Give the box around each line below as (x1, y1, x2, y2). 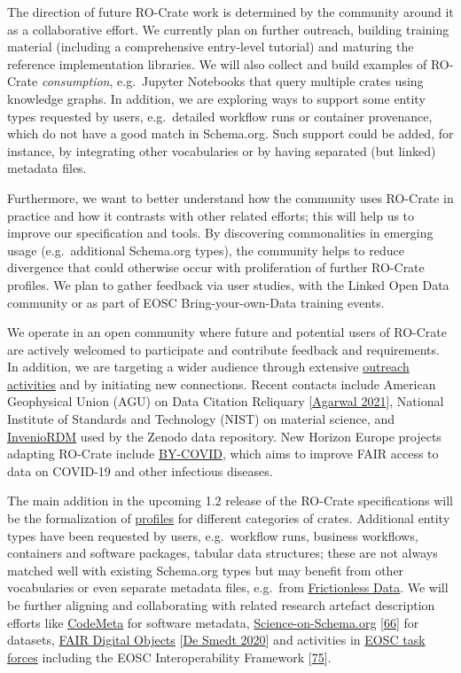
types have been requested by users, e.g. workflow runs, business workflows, (7, 526, 418, 544)
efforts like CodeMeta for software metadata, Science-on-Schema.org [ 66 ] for (7, 613, 419, 631)
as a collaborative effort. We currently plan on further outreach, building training (7, 20, 449, 38)
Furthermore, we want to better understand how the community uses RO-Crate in (7, 188, 454, 207)
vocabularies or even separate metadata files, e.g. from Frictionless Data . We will (7, 578, 449, 597)
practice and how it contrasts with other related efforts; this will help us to (7, 206, 415, 224)
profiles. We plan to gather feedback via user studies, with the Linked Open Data (7, 275, 449, 293)
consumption (41, 72, 110, 90)
